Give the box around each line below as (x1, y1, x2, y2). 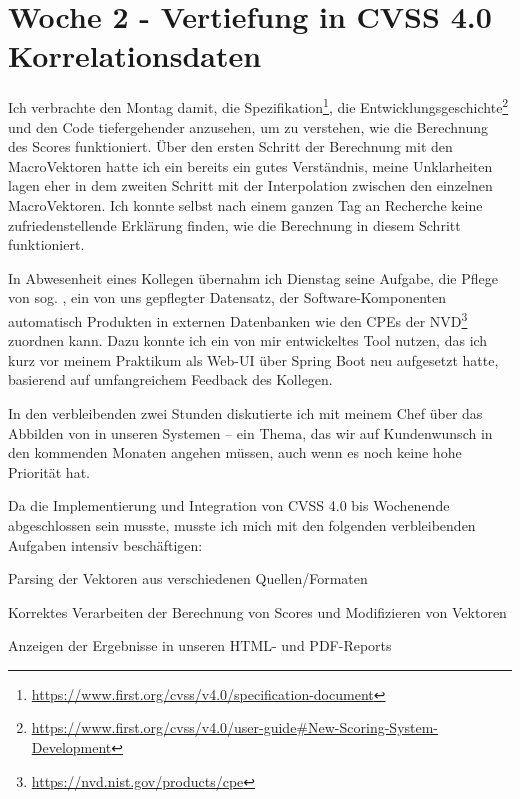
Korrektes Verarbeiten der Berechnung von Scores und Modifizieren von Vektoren (8, 601, 507, 622)
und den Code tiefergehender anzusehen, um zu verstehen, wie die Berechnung (8, 116, 488, 137)
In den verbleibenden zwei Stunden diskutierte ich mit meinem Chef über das (8, 402, 483, 423)
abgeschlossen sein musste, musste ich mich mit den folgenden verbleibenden (8, 514, 476, 535)
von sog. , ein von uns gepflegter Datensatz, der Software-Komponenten (8, 287, 447, 308)
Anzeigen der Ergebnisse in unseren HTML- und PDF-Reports (8, 635, 392, 656)
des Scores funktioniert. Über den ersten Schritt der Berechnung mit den (8, 136, 453, 157)
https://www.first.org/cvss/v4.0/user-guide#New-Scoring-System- (31, 717, 439, 738)
